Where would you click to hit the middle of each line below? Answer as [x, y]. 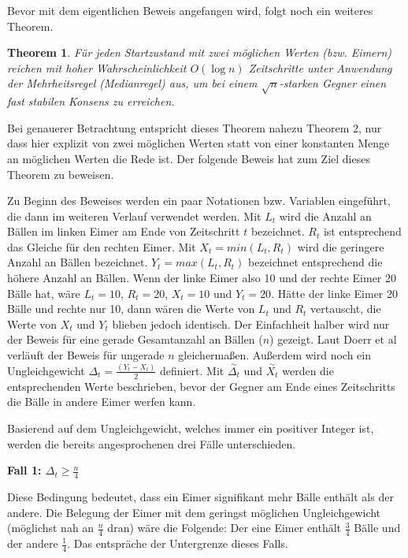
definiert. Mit [192, 370]
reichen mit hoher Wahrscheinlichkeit [97, 67]
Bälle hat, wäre [44, 293]
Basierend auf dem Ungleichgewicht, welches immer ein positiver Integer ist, [191, 428]
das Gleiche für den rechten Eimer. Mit [102, 246]
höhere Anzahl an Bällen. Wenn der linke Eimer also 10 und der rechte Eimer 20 [202, 278]
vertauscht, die [346, 309]
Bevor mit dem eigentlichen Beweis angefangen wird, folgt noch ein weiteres [190, 10]
